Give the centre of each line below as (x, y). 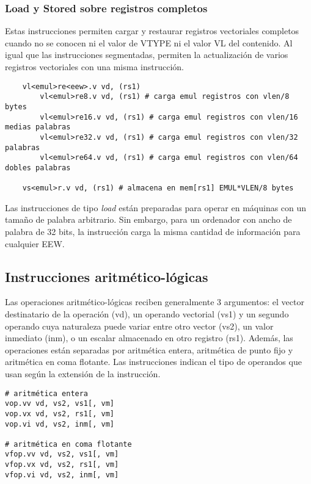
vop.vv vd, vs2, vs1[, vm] (60, 404)
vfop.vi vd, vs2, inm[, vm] (62, 475)
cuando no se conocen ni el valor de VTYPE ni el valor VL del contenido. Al (149, 42)
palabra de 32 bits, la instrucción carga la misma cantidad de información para (153, 231)
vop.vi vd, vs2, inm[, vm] (60, 424)
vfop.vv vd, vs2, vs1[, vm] (62, 454)
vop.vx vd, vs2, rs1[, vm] (60, 414)
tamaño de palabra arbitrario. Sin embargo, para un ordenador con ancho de (148, 219)
